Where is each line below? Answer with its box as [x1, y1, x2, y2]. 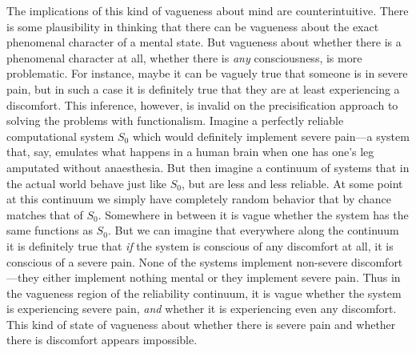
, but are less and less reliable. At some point [181, 174, 403, 191]
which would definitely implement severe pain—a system [132, 127, 410, 144]
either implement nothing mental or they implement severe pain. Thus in [42, 269, 401, 286]
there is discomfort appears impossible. [6, 331, 198, 348]
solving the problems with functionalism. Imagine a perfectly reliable [6, 112, 344, 129]
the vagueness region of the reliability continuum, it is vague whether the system [6, 284, 402, 301]
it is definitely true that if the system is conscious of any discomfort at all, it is [6, 237, 394, 254]
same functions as [6, 222, 93, 239]
